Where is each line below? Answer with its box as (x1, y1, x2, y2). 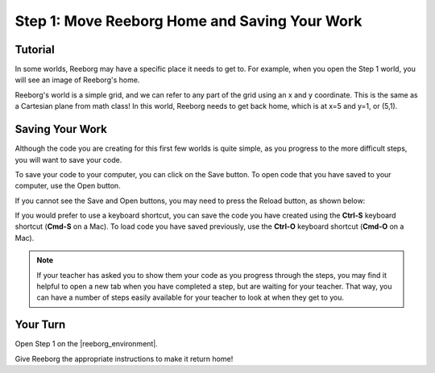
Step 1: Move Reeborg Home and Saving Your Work (14, 12, 362, 30)
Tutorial (14, 43, 56, 56)
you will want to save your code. (14, 155, 122, 164)
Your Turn (14, 318, 66, 332)
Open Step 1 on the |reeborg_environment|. (14, 339, 159, 349)
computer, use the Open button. (14, 181, 121, 191)
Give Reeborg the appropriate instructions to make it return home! (14, 354, 234, 363)
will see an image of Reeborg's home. (14, 75, 140, 85)
